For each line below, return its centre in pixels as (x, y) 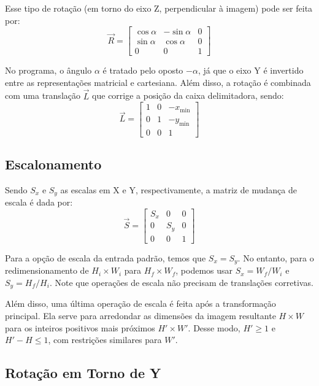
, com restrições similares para (105, 340)
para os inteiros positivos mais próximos (80, 327)
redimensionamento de (47, 270)
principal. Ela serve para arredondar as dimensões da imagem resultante (140, 315)
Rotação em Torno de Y (83, 373)
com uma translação (43, 95)
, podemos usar (204, 270)
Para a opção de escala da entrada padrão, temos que (106, 257)
